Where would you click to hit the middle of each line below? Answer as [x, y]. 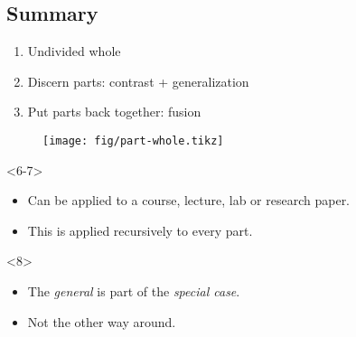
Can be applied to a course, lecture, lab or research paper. [189, 200]
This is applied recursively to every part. [140, 230]
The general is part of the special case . [134, 291]
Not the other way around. [102, 321]
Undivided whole [74, 51]
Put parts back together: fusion [114, 112]
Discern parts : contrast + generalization [138, 81]
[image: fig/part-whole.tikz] [133, 140]
